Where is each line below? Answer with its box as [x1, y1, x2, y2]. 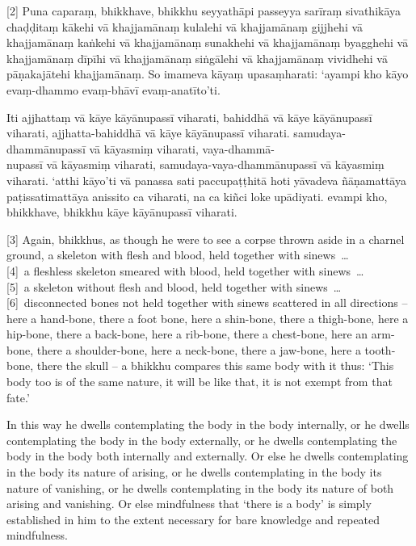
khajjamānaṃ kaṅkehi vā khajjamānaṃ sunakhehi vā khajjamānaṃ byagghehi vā [6, 34, 409, 51]
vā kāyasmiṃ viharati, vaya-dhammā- [89, 140, 275, 157]
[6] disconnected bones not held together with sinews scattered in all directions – [6, 294, 408, 311]
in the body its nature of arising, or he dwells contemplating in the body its [6, 464, 382, 481]
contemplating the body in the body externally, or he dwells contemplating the [6, 431, 397, 448]
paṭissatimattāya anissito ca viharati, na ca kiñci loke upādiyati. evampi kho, [6, 187, 388, 204]
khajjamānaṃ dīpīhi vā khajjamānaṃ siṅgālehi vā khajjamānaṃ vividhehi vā [6, 49, 388, 66]
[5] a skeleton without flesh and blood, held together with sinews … [6, 278, 342, 295]
